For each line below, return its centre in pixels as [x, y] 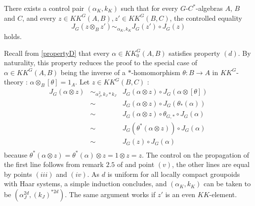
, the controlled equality [206, 18]
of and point [136, 164]
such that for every [149, 8]
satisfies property [194, 53]
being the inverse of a [93, 72]
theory [14, 82]
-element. [223, 194]
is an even [180, 194]
